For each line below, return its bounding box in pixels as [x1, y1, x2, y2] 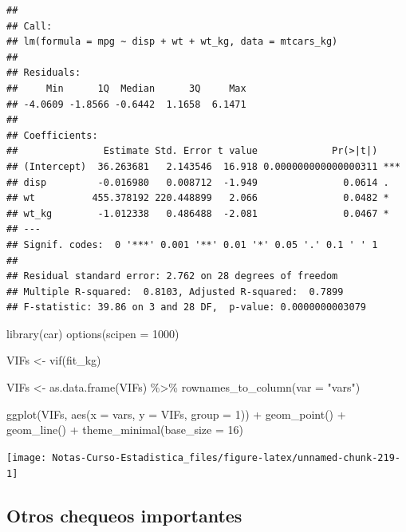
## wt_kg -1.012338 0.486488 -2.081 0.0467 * [6, 207, 389, 219]
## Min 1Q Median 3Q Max [6, 82, 246, 94]
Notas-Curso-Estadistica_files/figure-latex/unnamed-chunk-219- [52, 451, 400, 463]
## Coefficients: [6, 129, 98, 141]
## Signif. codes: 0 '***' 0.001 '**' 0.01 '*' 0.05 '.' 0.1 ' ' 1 [6, 238, 378, 250]
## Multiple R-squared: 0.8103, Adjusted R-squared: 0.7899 [6, 286, 344, 298]
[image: [6, 451, 47, 463]
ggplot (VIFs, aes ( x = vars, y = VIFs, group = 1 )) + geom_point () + [6, 405, 346, 422]
